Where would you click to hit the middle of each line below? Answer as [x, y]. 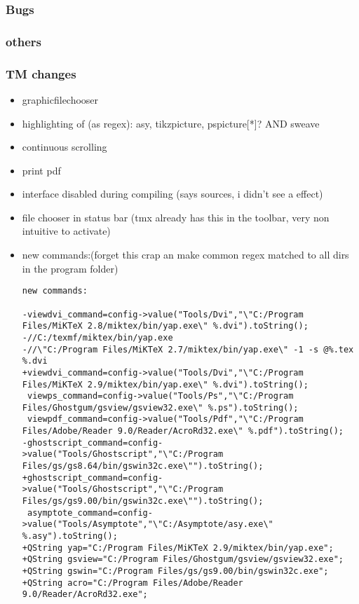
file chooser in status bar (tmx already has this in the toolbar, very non [176, 217]
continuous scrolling [65, 147]
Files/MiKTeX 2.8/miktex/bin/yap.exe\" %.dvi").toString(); [165, 326]
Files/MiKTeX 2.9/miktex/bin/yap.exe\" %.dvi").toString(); [165, 384]
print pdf [41, 170]
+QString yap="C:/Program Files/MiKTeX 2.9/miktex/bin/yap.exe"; [178, 548]
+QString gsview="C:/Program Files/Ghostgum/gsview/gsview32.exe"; [183, 560]
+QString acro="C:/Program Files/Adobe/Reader [133, 583]
